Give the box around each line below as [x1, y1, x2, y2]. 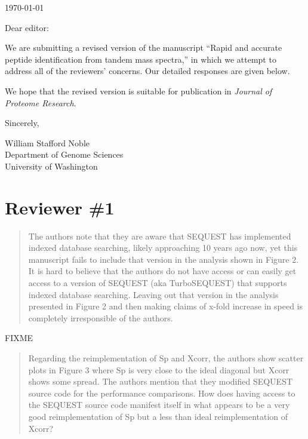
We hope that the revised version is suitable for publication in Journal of [5, 84, 272, 97]
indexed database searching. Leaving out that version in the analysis [28, 288, 279, 300]
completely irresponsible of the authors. [28, 311, 173, 324]
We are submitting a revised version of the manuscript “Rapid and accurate [5, 41, 282, 54]
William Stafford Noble [5, 136, 90, 149]
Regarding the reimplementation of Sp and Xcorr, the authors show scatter [28, 352, 304, 364]
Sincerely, [5, 116, 39, 129]
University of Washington [5, 159, 98, 172]
